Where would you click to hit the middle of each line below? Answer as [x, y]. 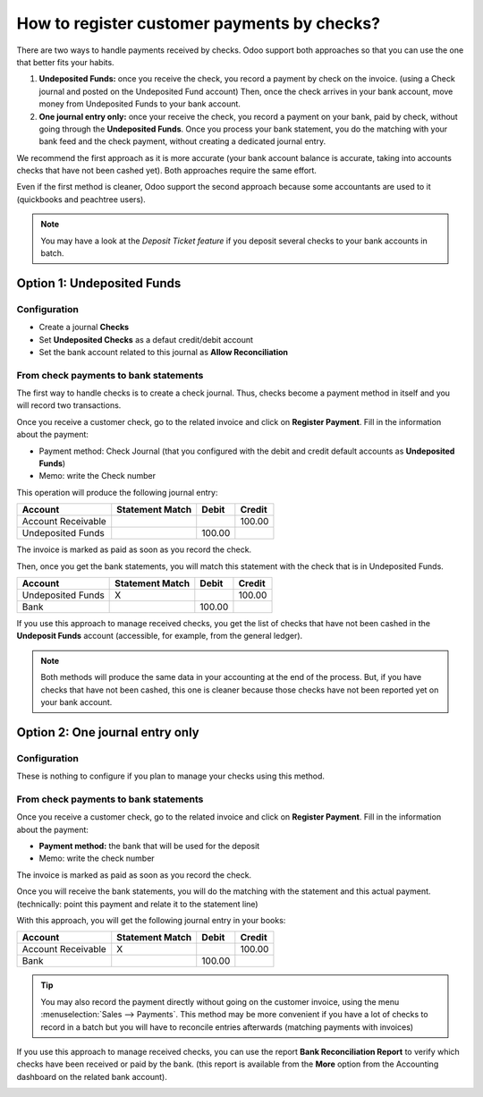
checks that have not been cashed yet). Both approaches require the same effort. [167, 171]
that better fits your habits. [66, 62]
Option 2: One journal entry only [108, 732]
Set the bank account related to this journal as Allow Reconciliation [164, 352]
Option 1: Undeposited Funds [99, 283]
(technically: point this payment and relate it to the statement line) [137, 904]
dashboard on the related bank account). [92, 1076]
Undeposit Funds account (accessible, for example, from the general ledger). [160, 636]
